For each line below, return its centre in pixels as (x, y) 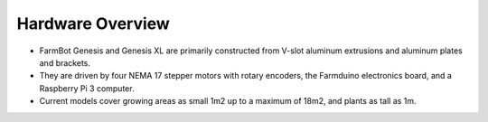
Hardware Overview (94, 23)
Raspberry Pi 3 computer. (87, 88)
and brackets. (65, 62)
